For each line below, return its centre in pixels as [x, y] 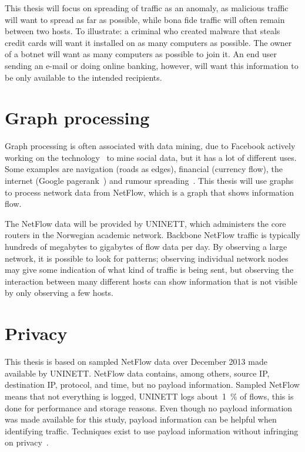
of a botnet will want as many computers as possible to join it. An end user [141, 54]
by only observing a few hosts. [59, 293]
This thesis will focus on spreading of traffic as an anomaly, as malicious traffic [147, 8]
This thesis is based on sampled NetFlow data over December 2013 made [136, 362]
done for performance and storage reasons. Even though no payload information [149, 408]
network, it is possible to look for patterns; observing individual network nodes [147, 258]
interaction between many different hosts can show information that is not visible [151, 281]
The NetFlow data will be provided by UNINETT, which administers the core [145, 223]
